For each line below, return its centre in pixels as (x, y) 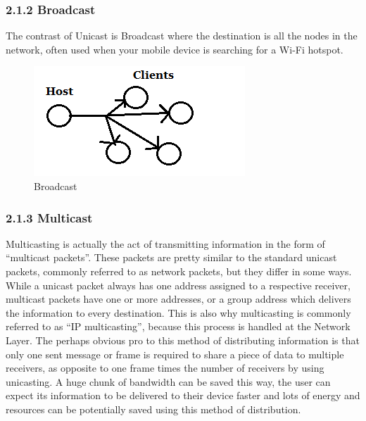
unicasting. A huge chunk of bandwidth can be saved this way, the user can (168, 381)
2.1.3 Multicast (49, 217)
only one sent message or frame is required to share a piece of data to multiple (175, 354)
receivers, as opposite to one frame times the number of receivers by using (165, 368)
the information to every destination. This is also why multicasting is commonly (178, 312)
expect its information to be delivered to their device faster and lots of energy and (183, 395)
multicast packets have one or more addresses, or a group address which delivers (178, 299)
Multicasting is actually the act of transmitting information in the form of (165, 243)
